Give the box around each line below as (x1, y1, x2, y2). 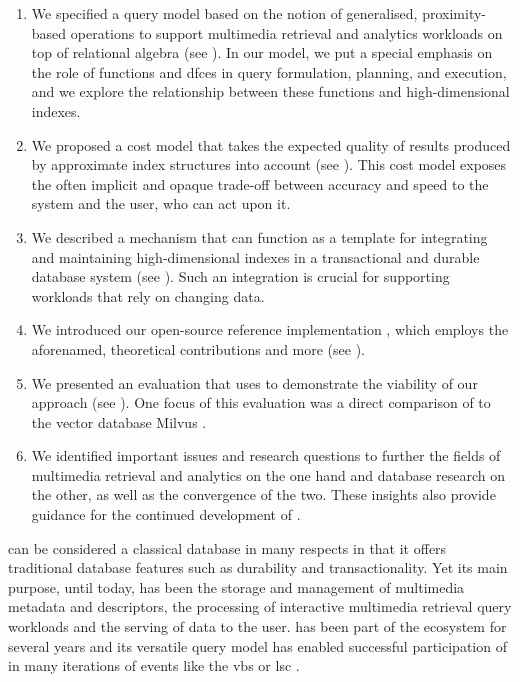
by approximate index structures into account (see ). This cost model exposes (31, 154, 507, 175)
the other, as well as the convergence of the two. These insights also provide (31, 484, 496, 505)
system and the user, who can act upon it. (31, 193, 291, 214)
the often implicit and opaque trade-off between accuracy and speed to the (31, 173, 489, 194)
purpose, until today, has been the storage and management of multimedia (8, 576, 465, 597)
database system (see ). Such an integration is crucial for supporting (31, 266, 450, 287)
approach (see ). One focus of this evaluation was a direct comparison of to (31, 392, 491, 413)
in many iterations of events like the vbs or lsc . (8, 655, 300, 676)
